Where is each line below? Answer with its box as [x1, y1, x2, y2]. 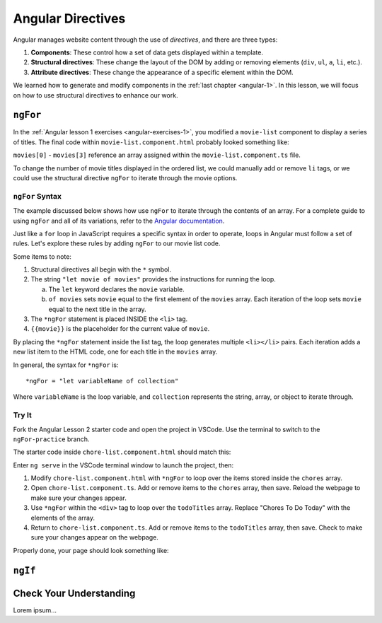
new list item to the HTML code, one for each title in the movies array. [13, 347, 218, 356]
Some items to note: [13, 252, 72, 261]
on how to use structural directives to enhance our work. [13, 91, 178, 99]
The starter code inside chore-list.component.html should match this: [13, 448, 231, 456]
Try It [13, 410, 32, 420]
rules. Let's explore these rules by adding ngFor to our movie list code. [13, 239, 221, 248]
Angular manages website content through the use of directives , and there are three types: [13, 35, 278, 44]
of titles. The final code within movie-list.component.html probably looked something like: [13, 138, 289, 146]
